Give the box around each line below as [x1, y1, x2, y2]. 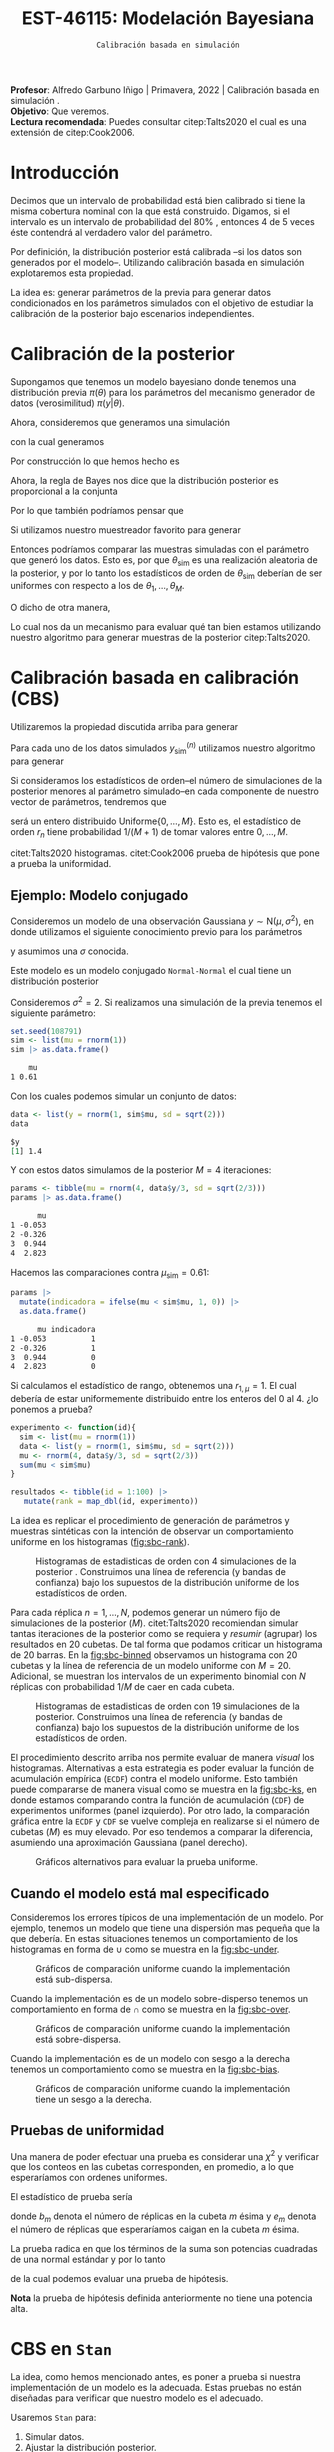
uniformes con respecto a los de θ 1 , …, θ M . [10, 580, 185, 594]
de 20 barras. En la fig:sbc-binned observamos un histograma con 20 [10, 1649, 298, 1661]
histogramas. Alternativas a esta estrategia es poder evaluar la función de [10, 1762, 315, 1774]
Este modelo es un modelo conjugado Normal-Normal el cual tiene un [10, 964, 292, 976]
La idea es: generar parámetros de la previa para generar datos [10, 286, 272, 298]
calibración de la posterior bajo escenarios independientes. [10, 307, 255, 319]
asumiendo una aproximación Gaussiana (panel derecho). [10, 1837, 248, 1849]
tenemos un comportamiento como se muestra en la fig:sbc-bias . [10, 2063, 280, 2075]
